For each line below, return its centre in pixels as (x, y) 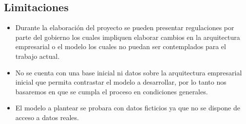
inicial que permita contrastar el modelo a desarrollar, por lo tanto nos (121, 82)
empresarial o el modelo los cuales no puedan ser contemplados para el (121, 46)
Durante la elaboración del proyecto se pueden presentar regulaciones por (125, 27)
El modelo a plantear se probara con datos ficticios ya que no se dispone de (128, 108)
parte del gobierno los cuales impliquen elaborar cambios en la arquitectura (128, 37)
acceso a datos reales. (47, 117)
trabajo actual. (38, 56)
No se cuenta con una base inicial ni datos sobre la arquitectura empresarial (129, 72)
